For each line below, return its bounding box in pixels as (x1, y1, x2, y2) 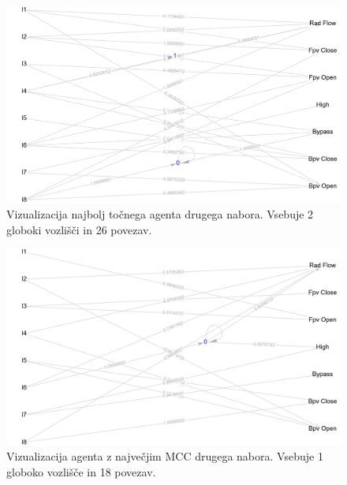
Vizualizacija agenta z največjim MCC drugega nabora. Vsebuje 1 (6, 448, 323, 464)
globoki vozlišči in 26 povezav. (6, 221, 152, 237)
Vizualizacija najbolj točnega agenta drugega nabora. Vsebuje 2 (6, 206, 314, 222)
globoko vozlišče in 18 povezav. (6, 463, 156, 479)
